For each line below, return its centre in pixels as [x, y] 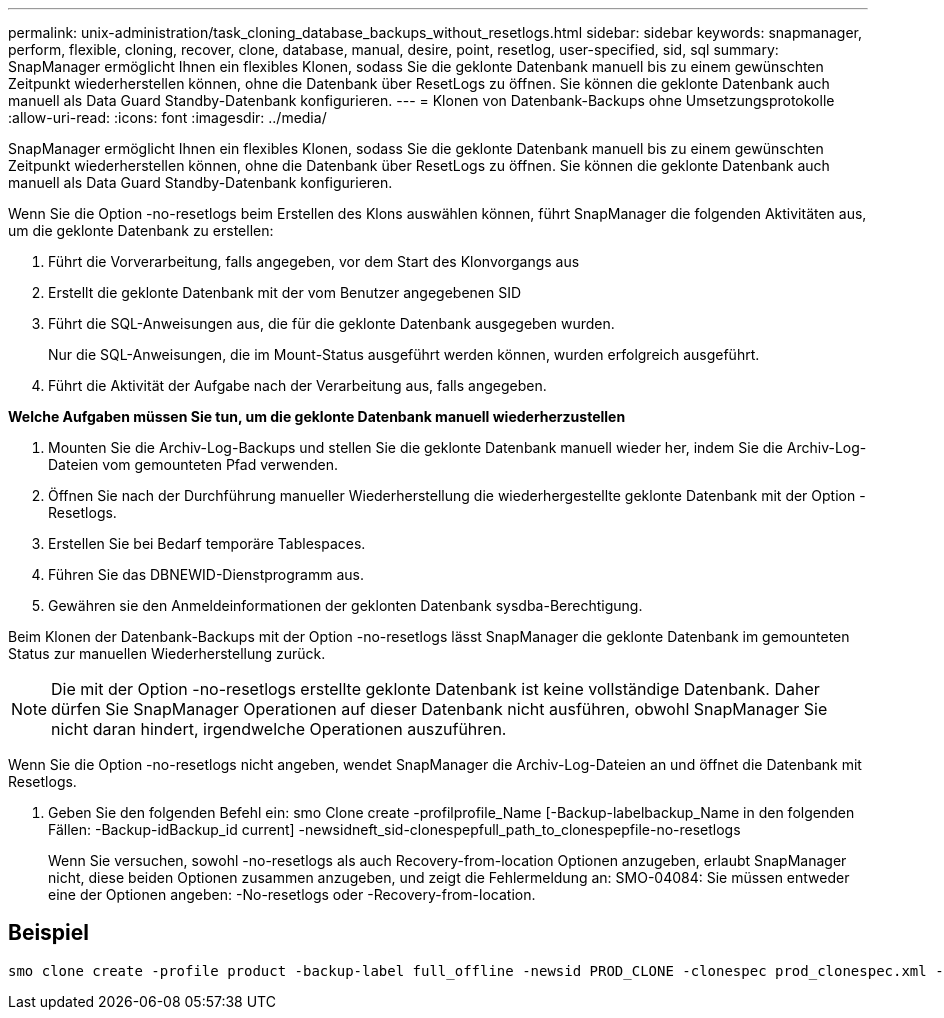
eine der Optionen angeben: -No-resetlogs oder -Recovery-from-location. [292, 894]
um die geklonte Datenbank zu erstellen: [141, 230]
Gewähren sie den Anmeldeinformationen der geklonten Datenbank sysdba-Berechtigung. [345, 605]
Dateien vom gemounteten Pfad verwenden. [193, 464]
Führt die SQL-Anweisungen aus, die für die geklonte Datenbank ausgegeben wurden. [331, 323]
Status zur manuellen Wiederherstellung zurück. [167, 653]
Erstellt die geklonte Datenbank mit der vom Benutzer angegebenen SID [285, 292]
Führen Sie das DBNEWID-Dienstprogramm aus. [206, 574]
